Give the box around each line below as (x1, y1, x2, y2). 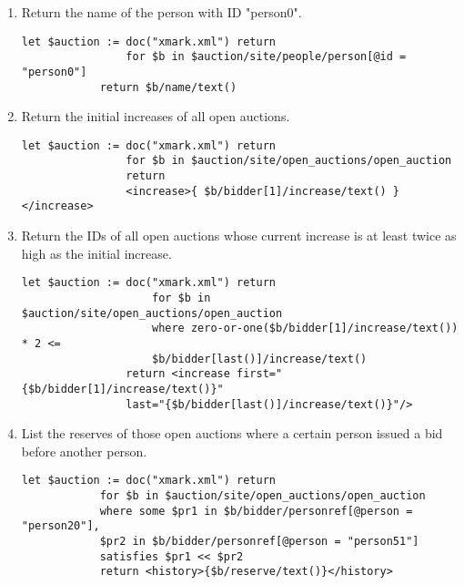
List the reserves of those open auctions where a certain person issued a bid (21, 424, 443, 443)
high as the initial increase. (21, 243, 172, 262)
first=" (237, 367, 283, 381)
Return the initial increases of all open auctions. (21, 107, 290, 126)
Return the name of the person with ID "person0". (21, 3, 302, 21)
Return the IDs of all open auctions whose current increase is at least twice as (21, 226, 457, 245)
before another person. (21, 441, 147, 460)
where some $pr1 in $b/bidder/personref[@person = (99, 504, 413, 518)
